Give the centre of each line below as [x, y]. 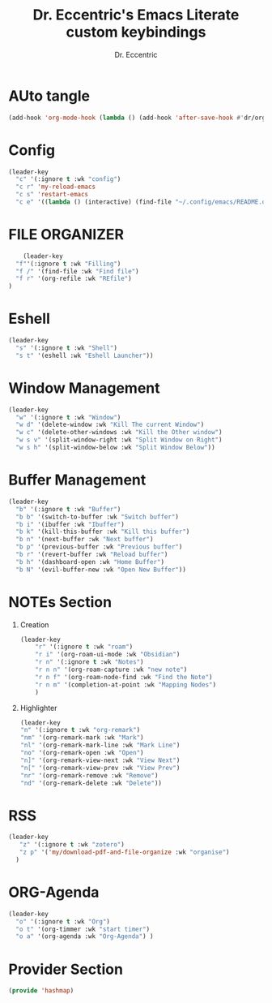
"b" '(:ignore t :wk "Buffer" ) [68, 509]
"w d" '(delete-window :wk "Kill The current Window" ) [110, 425]
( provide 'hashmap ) [41, 991]
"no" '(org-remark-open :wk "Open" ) [82, 753]
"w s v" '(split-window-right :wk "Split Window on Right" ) [119, 440]
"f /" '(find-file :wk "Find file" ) [77, 271]
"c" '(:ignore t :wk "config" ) [68, 179]
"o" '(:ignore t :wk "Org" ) [63, 921]
